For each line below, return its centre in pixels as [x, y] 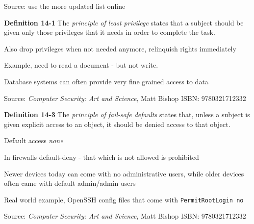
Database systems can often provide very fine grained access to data [106, 81]
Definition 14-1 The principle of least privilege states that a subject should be [124, 22]
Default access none [34, 140]
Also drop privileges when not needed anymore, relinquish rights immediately [120, 48]
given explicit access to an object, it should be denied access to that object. [117, 124]
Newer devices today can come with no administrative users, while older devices [124, 173]
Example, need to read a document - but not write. [81, 65]
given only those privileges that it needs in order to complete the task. [110, 32]
